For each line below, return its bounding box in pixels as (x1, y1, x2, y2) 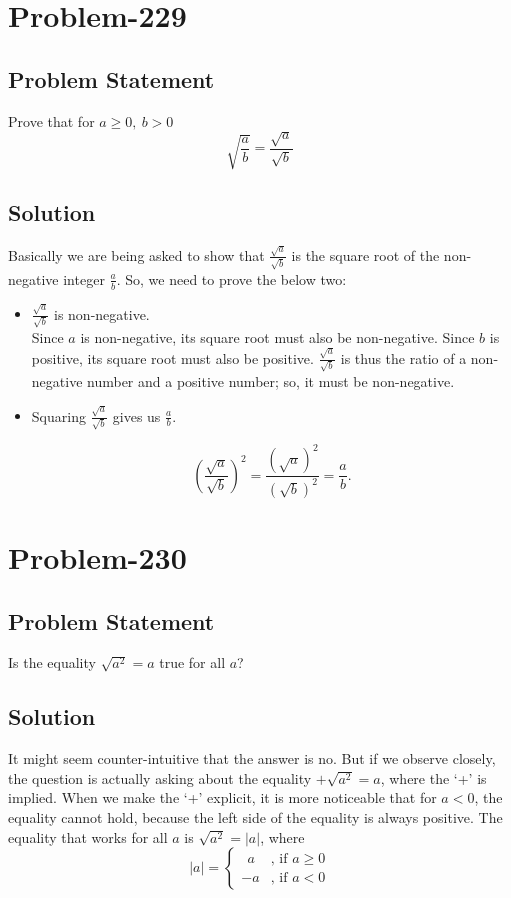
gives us (112, 405, 161, 426)
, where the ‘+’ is (380, 767, 487, 788)
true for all (159, 652, 226, 673)
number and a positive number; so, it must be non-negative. (87, 370, 455, 391)
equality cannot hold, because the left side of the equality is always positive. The (8, 806, 503, 827)
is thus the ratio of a (340, 347, 467, 368)
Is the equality (8, 652, 96, 673)
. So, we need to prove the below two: (116, 268, 347, 289)
